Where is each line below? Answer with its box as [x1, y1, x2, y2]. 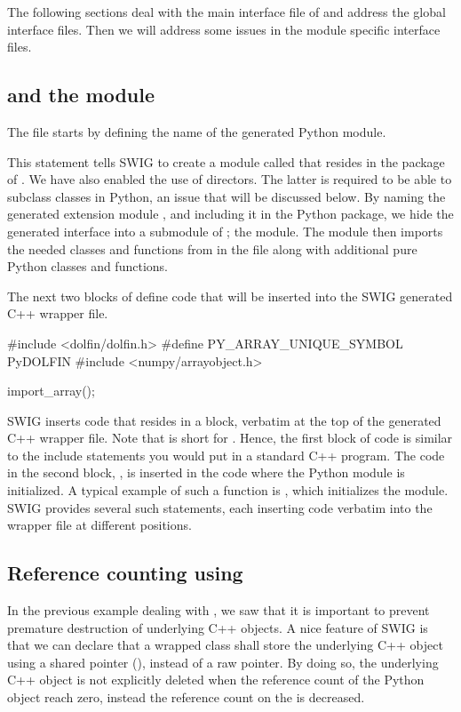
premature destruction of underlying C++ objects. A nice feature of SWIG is [7, 618, 428, 636]
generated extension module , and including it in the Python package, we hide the [7, 204, 454, 223]
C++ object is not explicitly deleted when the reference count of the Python [7, 670, 425, 689]
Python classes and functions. [7, 257, 168, 276]
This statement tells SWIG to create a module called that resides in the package [7, 152, 445, 171]
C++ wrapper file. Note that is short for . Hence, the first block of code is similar [7, 428, 453, 447]
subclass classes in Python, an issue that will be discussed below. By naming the [7, 187, 446, 205]
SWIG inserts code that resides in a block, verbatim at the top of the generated [7, 411, 441, 429]
